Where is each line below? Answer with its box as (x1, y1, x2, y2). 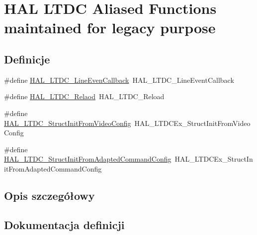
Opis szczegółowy (4, 187, 95, 203)
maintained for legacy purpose (4, 17, 216, 38)
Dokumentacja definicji (4, 217, 125, 232)
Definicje (4, 51, 50, 66)
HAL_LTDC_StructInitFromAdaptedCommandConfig (4, 154, 171, 164)
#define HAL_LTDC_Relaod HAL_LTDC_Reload (4, 91, 165, 102)
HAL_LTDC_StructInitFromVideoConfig (4, 117, 131, 128)
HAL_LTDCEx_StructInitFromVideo (134, 117, 251, 128)
